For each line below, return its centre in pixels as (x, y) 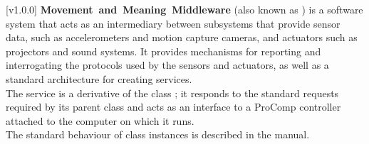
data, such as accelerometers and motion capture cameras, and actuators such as (182, 37)
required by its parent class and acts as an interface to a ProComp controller (173, 107)
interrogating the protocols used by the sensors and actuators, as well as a (167, 65)
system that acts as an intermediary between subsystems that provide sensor (173, 23)
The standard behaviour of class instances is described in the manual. (158, 134)
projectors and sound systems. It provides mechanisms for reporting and (163, 51)
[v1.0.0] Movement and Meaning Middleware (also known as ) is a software (184, 9)
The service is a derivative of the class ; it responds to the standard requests (172, 93)
